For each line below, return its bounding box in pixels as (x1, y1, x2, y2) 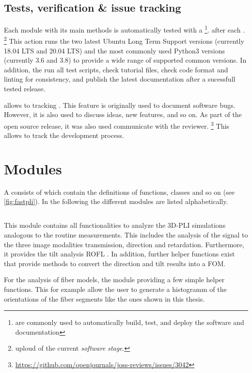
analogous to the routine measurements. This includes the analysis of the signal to (4, 230, 248, 239)
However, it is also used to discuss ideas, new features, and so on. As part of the (4, 109, 242, 119)
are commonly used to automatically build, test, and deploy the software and (15, 317, 244, 327)
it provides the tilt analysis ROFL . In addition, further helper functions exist (4, 249, 235, 259)
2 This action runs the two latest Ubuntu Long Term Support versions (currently (4, 34, 244, 46)
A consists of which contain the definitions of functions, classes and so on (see (4, 186, 235, 197)
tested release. (4, 84, 46, 94)
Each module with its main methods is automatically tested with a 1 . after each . (4, 23, 245, 34)
